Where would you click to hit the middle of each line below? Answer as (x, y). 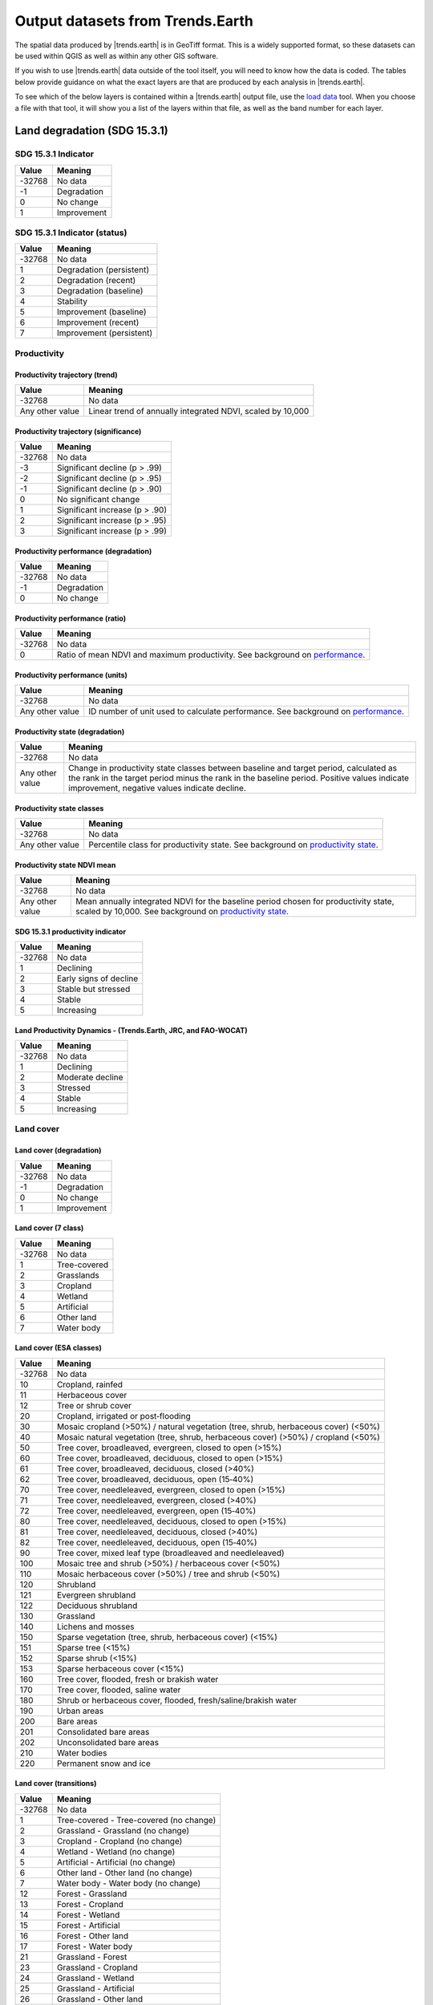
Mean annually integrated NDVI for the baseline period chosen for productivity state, (235, 901)
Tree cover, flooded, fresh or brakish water (138, 1679)
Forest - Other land (93, 1935)
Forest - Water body (95, 1946)
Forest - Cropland (90, 1904)
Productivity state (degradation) (70, 731)
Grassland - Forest (92, 1957)
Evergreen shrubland (96, 1594)
